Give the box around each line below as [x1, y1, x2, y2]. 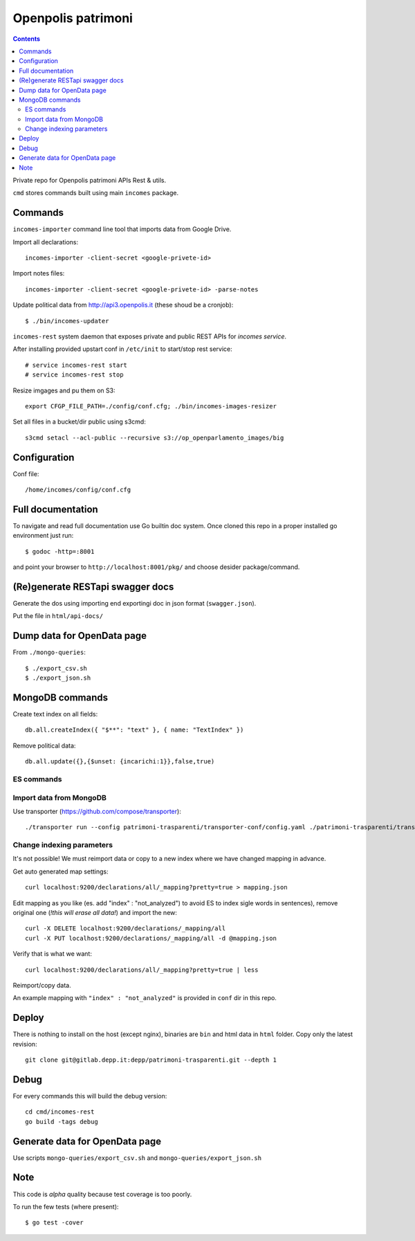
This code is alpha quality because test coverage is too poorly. [12, 1190, 192, 1198]
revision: [12, 1040, 37, 1048]
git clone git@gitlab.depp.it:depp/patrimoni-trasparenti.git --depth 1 [25, 1056, 277, 1064]
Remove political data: [12, 741, 76, 750]
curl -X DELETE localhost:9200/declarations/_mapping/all [25, 925, 226, 932]
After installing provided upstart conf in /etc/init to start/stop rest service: [12, 345, 233, 353]
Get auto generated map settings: [12, 867, 109, 876]
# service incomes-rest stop [25, 371, 124, 379]
